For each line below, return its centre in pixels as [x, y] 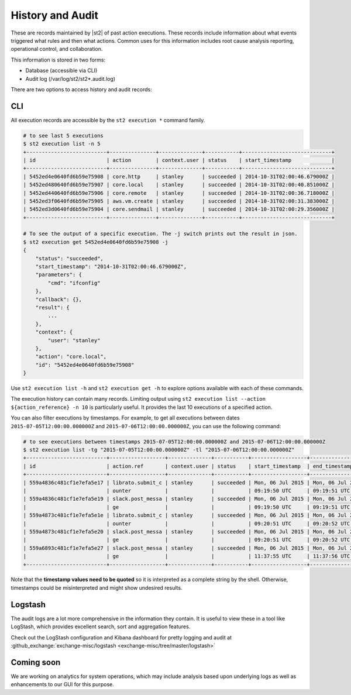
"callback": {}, [58, 299]
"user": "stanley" [74, 340]
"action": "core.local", [71, 357]
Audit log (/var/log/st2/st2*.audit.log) [70, 78]
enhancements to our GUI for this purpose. [62, 684]
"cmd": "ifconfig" [74, 283]
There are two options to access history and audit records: [81, 89]
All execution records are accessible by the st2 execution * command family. [108, 120]
